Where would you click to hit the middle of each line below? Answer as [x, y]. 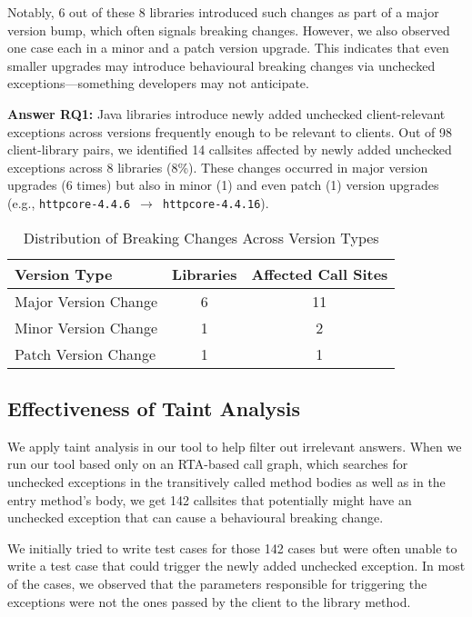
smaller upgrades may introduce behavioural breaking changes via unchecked [221, 65]
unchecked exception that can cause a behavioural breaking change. [196, 517]
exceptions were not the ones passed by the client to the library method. [209, 601]
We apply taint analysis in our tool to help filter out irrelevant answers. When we [235, 446]
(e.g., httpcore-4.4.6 [69, 202]
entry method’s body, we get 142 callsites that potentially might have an [210, 499]
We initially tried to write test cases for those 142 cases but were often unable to [232, 547]
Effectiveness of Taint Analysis [154, 408]
